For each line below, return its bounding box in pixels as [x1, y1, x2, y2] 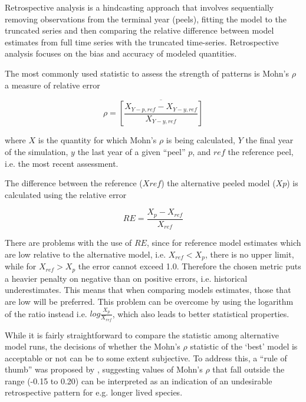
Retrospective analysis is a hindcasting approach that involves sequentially [5, 1, 274, 13]
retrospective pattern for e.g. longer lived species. [5, 386, 183, 398]
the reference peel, [228, 145, 294, 157]
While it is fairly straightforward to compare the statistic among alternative [5, 328, 279, 341]
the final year [245, 134, 294, 146]
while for [5, 260, 37, 272]
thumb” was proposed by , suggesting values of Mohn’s [5, 363, 203, 375]
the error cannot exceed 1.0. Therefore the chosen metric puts [78, 260, 301, 272]
